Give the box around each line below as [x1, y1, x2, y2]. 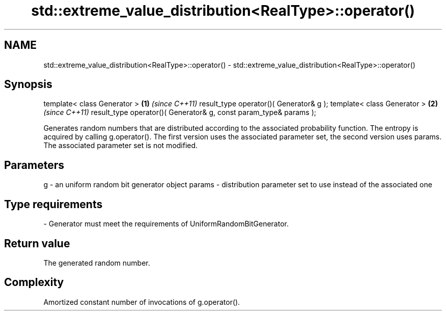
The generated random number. [43, 258, 150, 267]
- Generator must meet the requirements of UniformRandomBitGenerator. [43, 219, 289, 228]
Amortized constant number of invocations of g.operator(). [43, 297, 240, 306]
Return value [4, 237, 70, 250]
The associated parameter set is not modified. [43, 141, 198, 150]
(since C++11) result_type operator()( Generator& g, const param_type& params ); [43, 108, 316, 117]
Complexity [4, 276, 64, 289]
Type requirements [4, 197, 103, 211]
